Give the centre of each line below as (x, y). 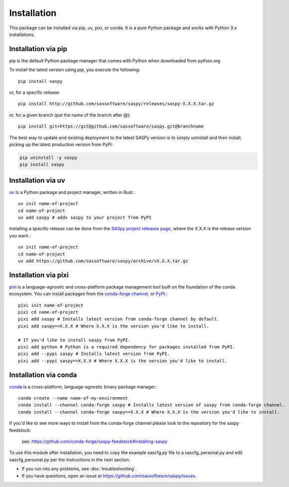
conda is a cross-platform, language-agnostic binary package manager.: (83, 387)
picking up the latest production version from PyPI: (61, 144)
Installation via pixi (39, 275)
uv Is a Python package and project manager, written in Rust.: (72, 192)
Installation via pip (38, 49)
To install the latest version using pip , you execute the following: (75, 70)
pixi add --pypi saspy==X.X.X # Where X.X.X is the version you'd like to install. (123, 361)
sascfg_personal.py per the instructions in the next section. (70, 460)
